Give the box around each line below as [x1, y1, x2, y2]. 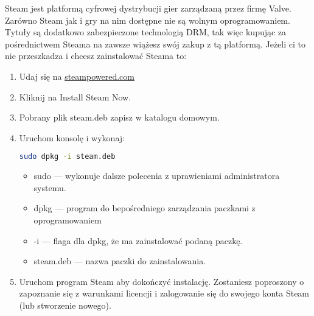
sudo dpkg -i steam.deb [19, 152, 116, 161]
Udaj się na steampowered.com [19, 69, 134, 82]
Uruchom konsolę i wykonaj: [19, 131, 125, 144]
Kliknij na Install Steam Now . [19, 90, 131, 103]
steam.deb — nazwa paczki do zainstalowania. [33, 255, 206, 267]
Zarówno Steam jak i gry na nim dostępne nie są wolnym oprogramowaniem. [5, 13, 290, 26]
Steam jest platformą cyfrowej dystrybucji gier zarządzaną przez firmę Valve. [5, 2, 291, 14]
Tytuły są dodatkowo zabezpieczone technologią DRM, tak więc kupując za [5, 26, 287, 38]
